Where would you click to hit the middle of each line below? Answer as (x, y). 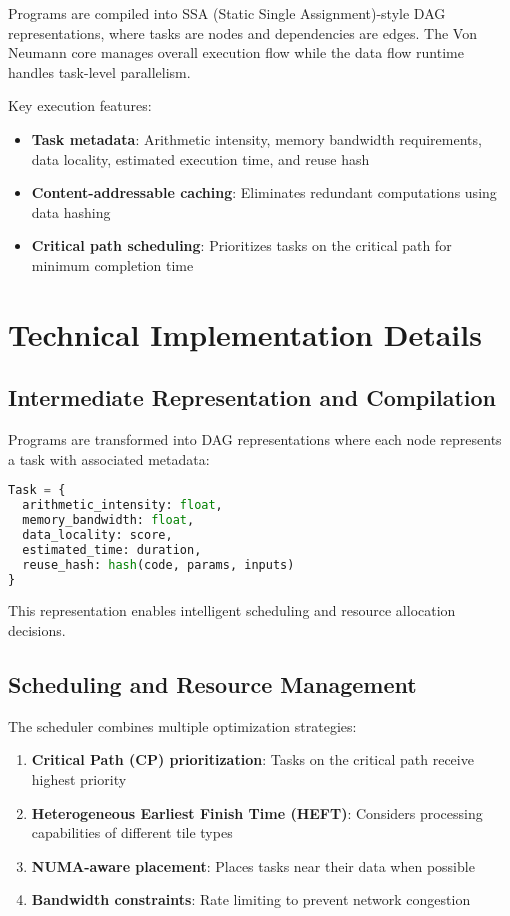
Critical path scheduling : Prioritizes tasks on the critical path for (241, 245)
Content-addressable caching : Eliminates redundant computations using (264, 192)
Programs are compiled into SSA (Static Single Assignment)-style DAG (227, 13)
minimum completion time (112, 264)
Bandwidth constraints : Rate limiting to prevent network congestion (251, 899)
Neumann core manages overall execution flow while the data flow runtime (236, 52)
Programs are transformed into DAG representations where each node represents (255, 439)
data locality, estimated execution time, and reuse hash (200, 158)
